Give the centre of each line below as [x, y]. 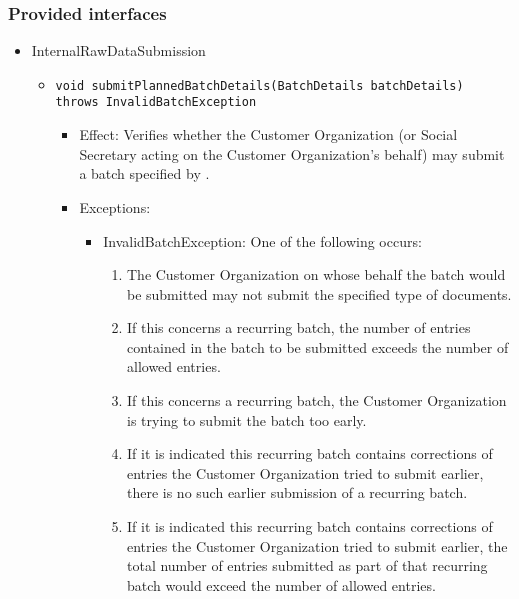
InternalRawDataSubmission [118, 50]
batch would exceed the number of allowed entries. [281, 584]
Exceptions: [115, 206]
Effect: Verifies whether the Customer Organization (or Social [268, 134]
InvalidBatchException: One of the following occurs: [262, 240]
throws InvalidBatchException [156, 102]
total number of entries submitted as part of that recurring [307, 565]
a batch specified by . [144, 173]
